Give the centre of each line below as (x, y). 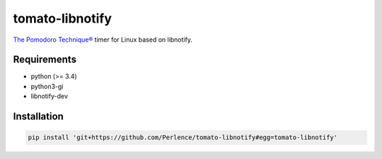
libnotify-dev (50, 96)
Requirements (45, 60)
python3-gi (47, 86)
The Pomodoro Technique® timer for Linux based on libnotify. (103, 40)
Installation (38, 117)
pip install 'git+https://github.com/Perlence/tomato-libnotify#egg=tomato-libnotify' (183, 137)
